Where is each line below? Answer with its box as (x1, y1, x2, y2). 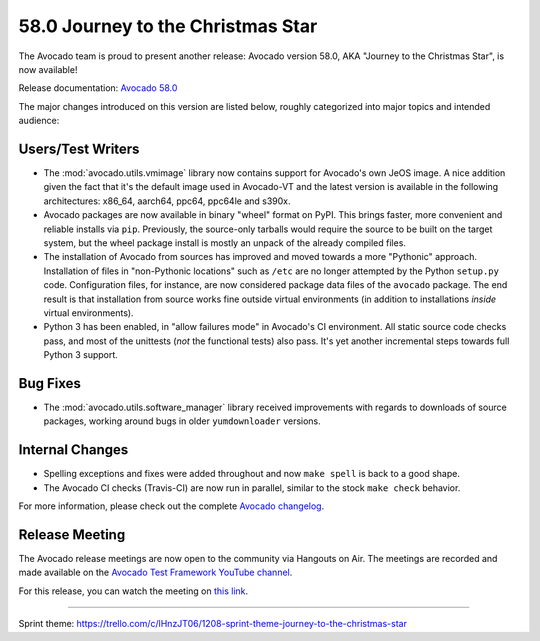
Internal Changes (18, 441, 129, 459)
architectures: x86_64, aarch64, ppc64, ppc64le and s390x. (43, 195, 291, 207)
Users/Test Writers (18, 140, 140, 157)
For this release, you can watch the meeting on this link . (18, 585, 249, 597)
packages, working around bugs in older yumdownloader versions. (43, 415, 322, 427)
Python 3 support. (43, 349, 119, 361)
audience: (18, 115, 60, 127)
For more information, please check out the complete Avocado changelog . (18, 500, 325, 512)
